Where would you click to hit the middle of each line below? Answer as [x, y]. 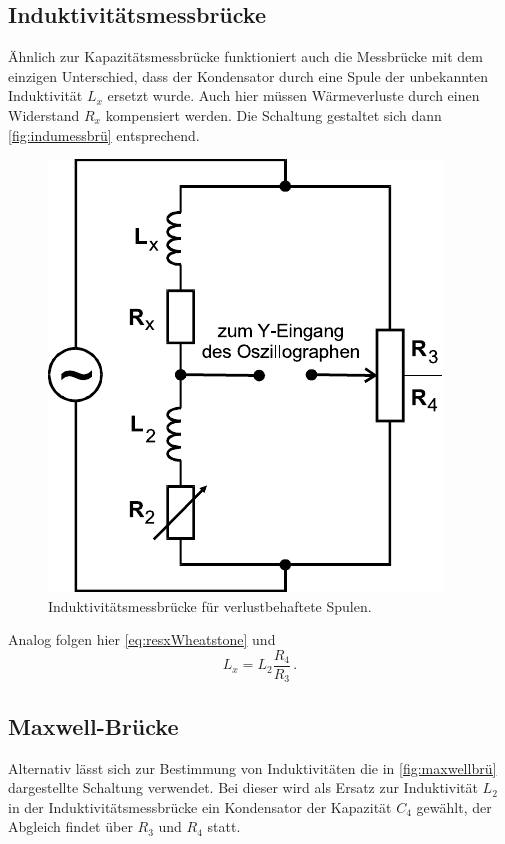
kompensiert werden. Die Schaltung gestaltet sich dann [273, 114]
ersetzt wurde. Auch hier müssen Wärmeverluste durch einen [293, 95]
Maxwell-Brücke [93, 725]
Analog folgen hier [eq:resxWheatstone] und [142, 639]
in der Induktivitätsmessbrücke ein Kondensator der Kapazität [200, 806]
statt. [224, 826]
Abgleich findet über [70, 826]
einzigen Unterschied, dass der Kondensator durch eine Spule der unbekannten [248, 75]
